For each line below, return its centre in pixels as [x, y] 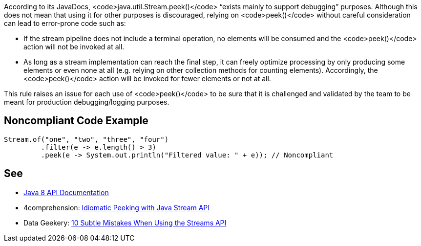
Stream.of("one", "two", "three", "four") [86, 139]
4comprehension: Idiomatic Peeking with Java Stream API [117, 207]
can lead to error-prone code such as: [65, 23]
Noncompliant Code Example [76, 121]
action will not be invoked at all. [74, 47]
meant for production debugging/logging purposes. [87, 102]
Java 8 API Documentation [66, 192]
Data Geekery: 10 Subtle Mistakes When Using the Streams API [125, 223]
